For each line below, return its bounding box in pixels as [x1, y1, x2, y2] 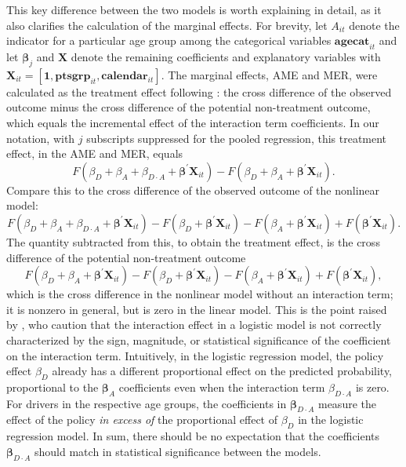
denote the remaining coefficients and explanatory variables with [71, 48, 381, 64]
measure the [317, 395, 376, 411]
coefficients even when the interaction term [118, 378, 325, 395]
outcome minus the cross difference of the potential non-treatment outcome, [6, 99, 371, 115]
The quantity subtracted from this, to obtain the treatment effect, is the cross [6, 233, 380, 250]
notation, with [6, 130, 75, 146]
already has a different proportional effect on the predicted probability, [52, 363, 393, 379]
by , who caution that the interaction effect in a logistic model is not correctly [6, 316, 382, 333]
